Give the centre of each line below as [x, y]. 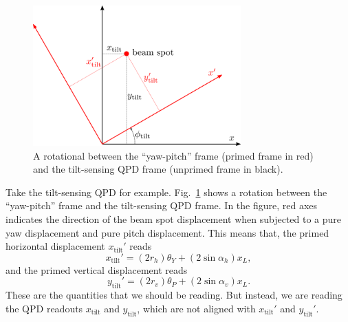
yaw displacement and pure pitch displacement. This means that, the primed [167, 232]
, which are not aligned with [196, 308]
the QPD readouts [44, 308]
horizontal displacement [55, 246]
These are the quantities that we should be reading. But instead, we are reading [174, 295]
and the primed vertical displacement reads [97, 269]
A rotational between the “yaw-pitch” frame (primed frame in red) [173, 155]
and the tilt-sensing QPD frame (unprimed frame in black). [158, 169]
